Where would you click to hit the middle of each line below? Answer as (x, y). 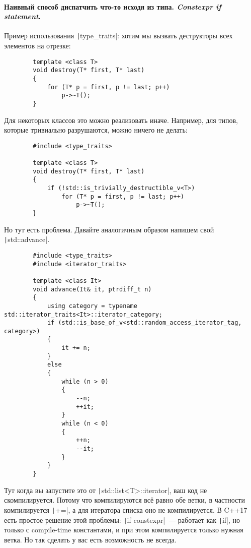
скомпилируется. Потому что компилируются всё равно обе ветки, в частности (124, 500)
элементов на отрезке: (37, 46)
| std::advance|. (27, 239)
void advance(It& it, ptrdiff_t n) (92, 289)
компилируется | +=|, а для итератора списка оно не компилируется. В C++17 (126, 509)
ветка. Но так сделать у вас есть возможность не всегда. (90, 539)
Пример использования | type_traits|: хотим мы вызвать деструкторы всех (118, 36)
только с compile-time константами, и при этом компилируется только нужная (124, 530)
